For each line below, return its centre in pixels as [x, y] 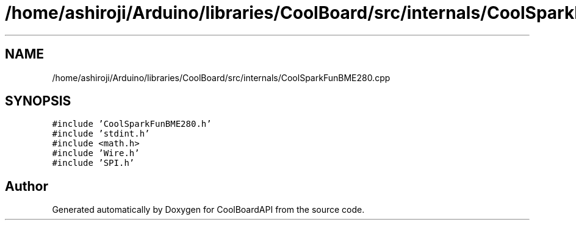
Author [27, 186]
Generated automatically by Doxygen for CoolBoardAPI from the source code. [208, 210]
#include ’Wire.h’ [96, 153]
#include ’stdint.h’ [101, 134]
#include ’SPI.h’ [93, 163]
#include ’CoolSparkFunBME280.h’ [132, 124]
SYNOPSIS [38, 101]
